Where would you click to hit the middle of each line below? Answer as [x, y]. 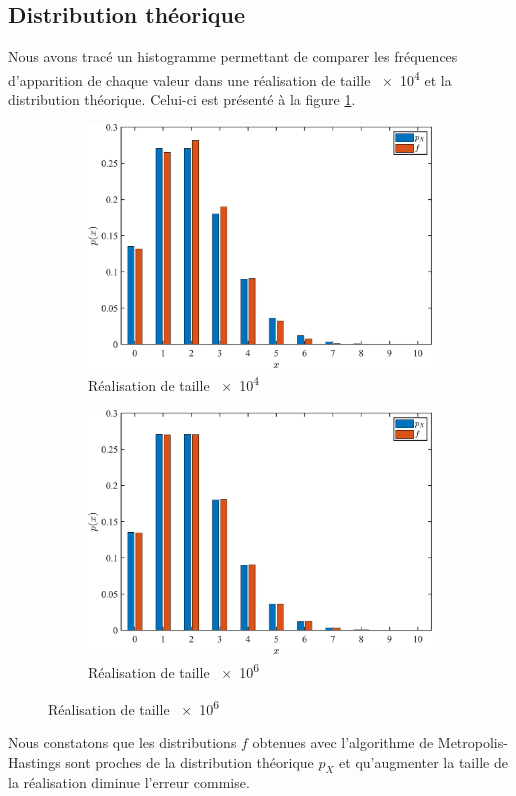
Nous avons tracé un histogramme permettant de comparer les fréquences [233, 56]
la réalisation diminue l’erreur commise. [129, 782]
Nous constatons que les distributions [122, 742]
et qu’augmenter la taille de [423, 761]
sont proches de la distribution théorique [189, 761]
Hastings [34, 761]
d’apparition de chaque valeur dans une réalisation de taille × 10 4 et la [230, 78]
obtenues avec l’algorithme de [343, 742]
